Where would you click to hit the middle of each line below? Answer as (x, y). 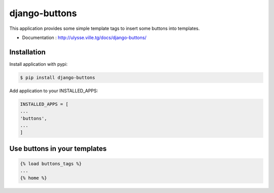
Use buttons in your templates (58, 149)
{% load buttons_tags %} (51, 164)
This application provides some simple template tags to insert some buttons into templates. (105, 28)
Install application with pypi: (39, 64)
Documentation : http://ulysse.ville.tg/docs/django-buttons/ (84, 37)
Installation (27, 52)
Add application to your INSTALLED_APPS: (54, 91)
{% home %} (33, 178)
